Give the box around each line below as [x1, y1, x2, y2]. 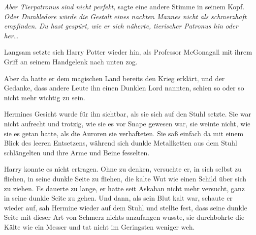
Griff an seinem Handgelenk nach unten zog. [4, 56, 138, 66]
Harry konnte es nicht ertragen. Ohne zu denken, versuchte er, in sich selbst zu [4, 164, 242, 174]
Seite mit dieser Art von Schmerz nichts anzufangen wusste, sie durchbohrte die [4, 212, 245, 222]
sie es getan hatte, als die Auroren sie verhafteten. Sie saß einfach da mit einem [4, 128, 244, 138]
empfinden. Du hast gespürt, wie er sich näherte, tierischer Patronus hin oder [4, 21, 238, 31]
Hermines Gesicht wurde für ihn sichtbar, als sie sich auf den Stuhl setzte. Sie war [4, 109, 252, 119]
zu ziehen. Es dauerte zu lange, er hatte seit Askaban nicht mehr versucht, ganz [4, 183, 245, 193]
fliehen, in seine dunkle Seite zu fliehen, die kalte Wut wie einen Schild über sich [4, 173, 247, 183]
